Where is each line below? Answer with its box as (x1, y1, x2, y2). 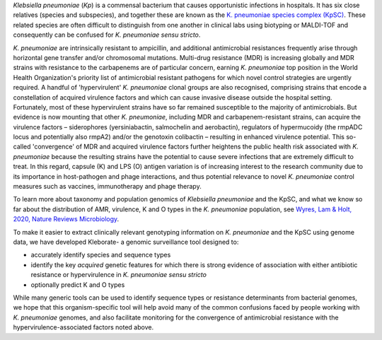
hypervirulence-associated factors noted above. (13, 323, 154, 332)
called (13, 142, 31, 151)
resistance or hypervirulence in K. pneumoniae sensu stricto (30, 271, 207, 279)
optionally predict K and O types (30, 280, 125, 289)
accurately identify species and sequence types (30, 251, 171, 259)
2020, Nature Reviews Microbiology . (13, 215, 120, 223)
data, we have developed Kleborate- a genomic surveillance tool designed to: (13, 238, 239, 246)
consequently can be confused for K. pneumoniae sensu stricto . (13, 30, 201, 39)
